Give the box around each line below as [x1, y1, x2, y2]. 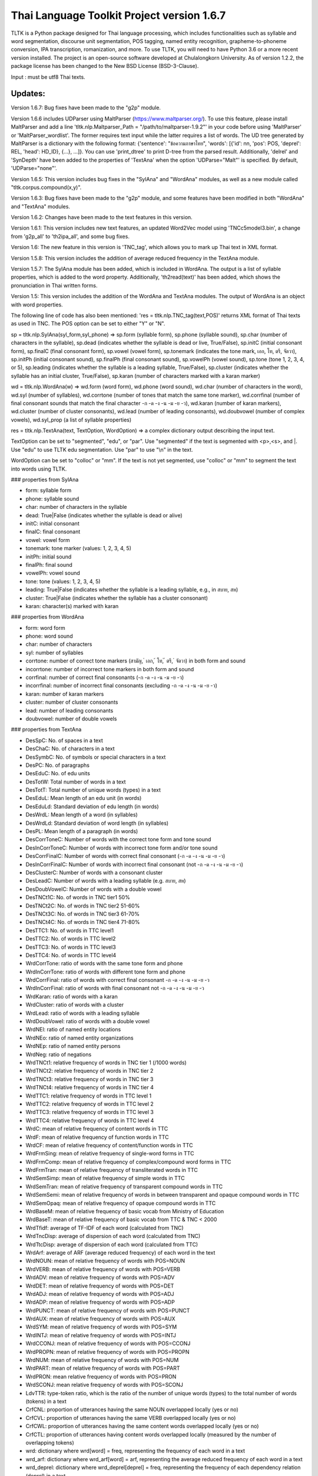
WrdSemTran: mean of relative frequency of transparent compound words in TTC [25, 1183, 223, 1190]
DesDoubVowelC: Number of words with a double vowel [25, 886, 162, 893]
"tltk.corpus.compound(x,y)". [11, 184, 82, 191]
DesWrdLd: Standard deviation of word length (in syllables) [25, 819, 169, 827]
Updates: [11, 89, 45, 99]
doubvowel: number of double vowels [25, 715, 117, 722]
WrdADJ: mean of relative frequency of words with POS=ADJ [25, 1290, 174, 1297]
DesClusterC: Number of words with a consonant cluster [25, 869, 163, 876]
